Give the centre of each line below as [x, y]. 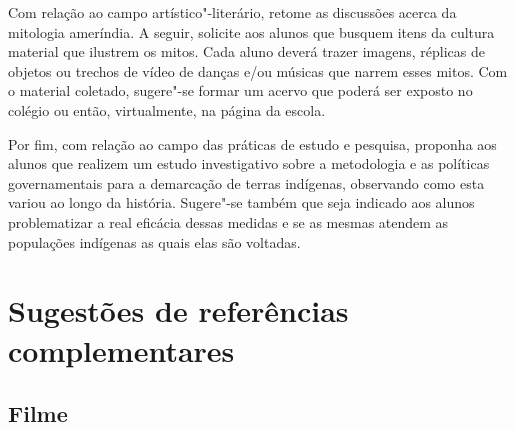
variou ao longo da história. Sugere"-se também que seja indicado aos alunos [241, 202]
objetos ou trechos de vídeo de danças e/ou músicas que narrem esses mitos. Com [258, 70]
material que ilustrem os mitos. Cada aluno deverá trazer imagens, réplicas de [246, 51]
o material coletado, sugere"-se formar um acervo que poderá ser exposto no [240, 90]
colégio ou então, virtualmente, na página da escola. [167, 109]
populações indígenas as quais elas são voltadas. [154, 241]
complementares [121, 349]
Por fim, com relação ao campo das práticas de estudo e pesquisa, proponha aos [252, 143]
